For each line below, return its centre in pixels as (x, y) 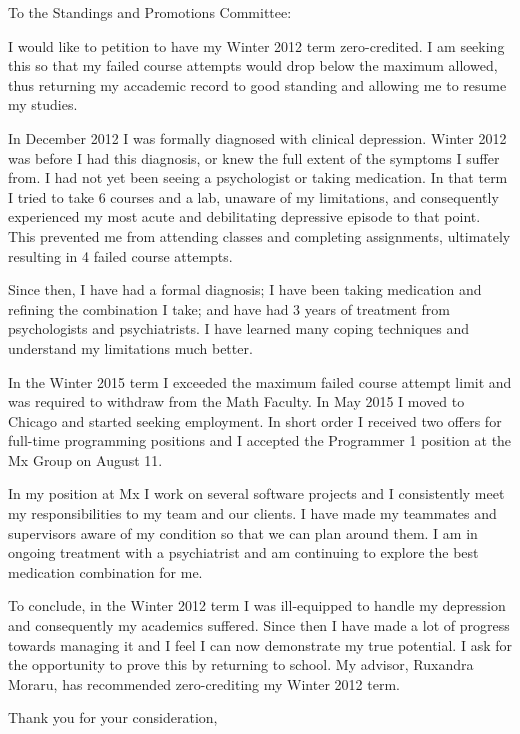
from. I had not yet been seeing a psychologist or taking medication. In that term (258, 177)
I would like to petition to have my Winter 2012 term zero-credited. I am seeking (256, 45)
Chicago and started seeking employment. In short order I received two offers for (255, 420)
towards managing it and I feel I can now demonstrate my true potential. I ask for (260, 644)
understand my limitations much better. (130, 347)
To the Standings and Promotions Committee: (150, 12)
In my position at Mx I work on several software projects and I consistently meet (256, 493)
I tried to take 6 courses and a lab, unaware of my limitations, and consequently (253, 196)
